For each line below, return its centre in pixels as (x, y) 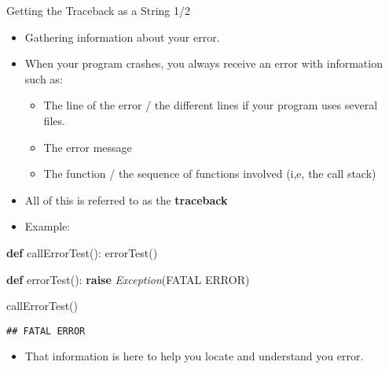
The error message (88, 147)
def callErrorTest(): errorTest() (82, 252)
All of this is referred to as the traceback (126, 199)
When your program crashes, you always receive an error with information (204, 63)
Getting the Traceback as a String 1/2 (98, 10)
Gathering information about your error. (122, 37)
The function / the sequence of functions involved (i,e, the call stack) (210, 173)
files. (54, 120)
